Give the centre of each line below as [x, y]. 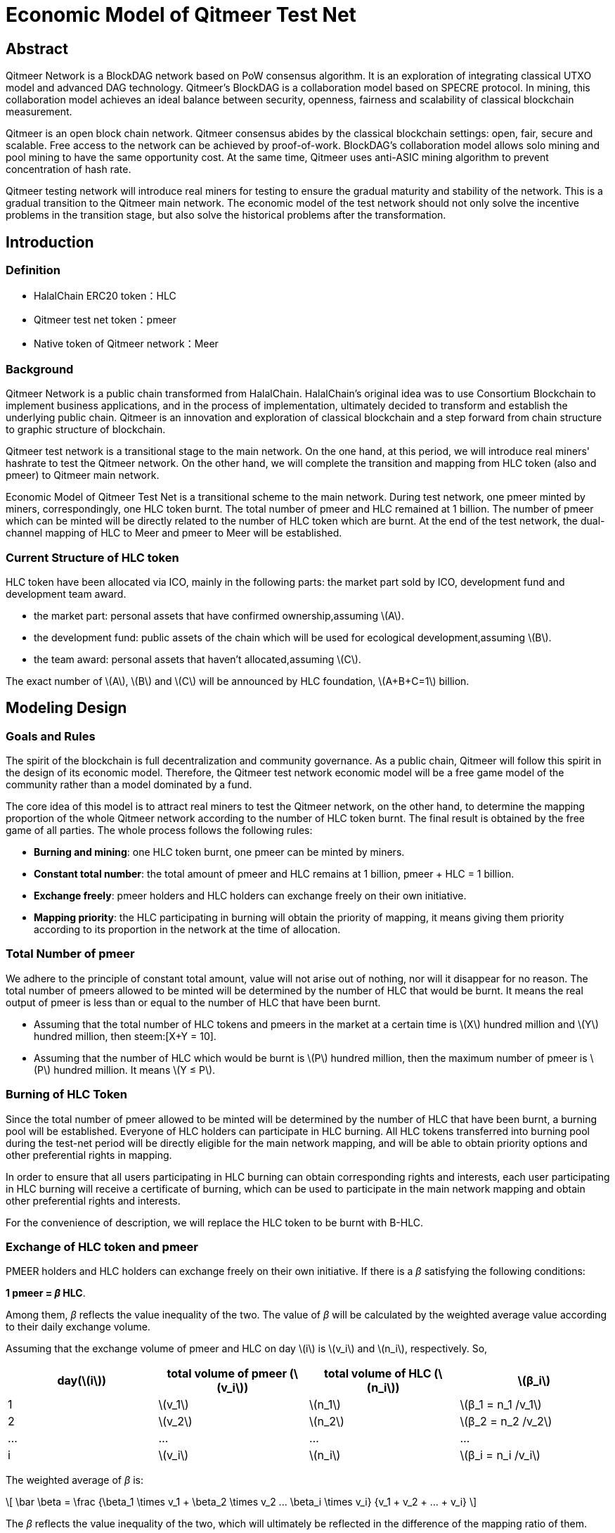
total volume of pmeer [227, 1374]
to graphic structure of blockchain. [86, 430]
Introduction [50, 242]
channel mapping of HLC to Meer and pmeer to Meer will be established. [174, 533]
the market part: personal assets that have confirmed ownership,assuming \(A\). [219, 615]
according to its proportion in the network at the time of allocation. [187, 930]
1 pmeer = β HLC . [46, 1293]
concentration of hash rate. [69, 169]
